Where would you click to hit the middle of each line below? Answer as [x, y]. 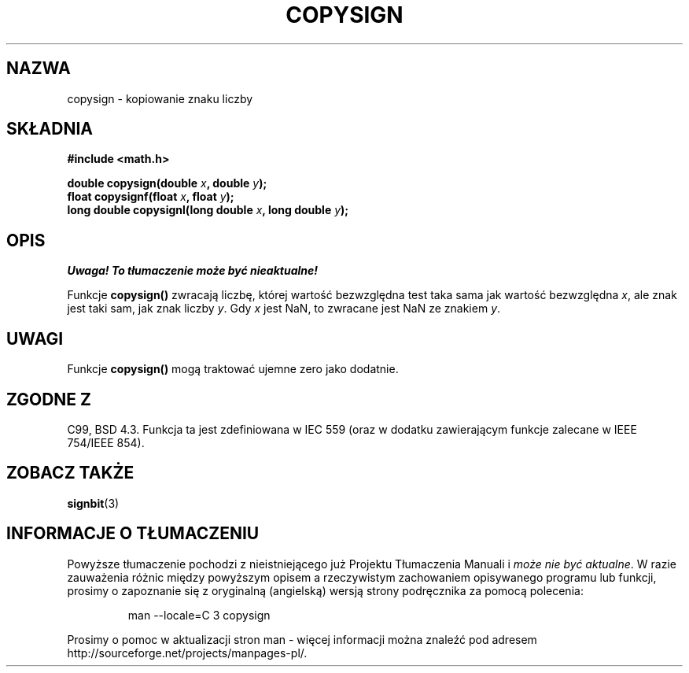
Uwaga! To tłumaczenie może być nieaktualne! [193, 271]
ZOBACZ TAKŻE [70, 473]
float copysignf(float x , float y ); [151, 197]
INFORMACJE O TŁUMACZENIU [133, 534]
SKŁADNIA [50, 129]
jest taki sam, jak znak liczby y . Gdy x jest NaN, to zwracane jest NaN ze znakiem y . [284, 309]
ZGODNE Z [49, 399]
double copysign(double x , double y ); [167, 183]
